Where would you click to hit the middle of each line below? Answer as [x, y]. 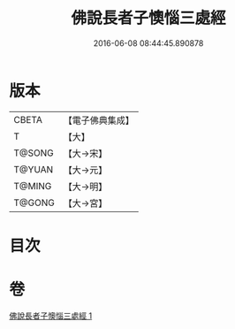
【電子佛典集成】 [99, 120]
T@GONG [34, 203]
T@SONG [34, 153]
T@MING [33, 186]
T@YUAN [34, 169]
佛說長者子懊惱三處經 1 [51, 316]
